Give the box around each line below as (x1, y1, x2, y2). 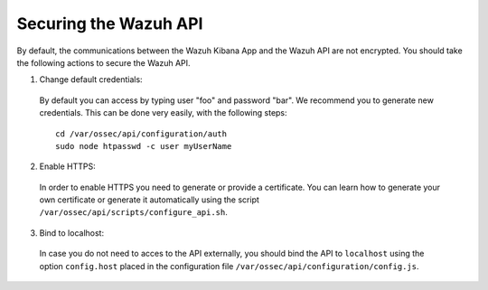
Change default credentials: (39, 74, 144, 85)
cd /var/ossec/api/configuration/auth (55, 128, 228, 139)
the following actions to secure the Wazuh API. (16, 57, 191, 68)
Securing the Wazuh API (16, 14, 203, 33)
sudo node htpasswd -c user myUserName (55, 141, 232, 151)
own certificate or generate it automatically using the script (39, 194, 259, 205)
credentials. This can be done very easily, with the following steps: (39, 108, 288, 118)
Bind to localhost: (39, 227, 104, 239)
